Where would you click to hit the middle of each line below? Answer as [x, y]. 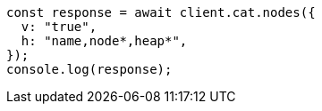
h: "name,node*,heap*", [104, 41]
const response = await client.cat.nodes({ [161, 12]
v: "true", [59, 27]
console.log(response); [89, 69]
